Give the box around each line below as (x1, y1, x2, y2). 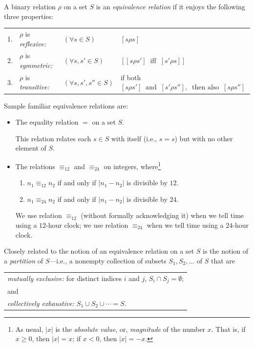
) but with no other (174, 133, 233, 143)
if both (120, 72, 141, 82)
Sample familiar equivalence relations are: (4, 100, 128, 110)
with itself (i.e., (111, 133, 157, 143)
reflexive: (19, 38, 46, 48)
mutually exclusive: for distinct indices (7, 273, 122, 283)
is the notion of (203, 246, 249, 256)
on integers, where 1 (104, 159, 161, 171)
